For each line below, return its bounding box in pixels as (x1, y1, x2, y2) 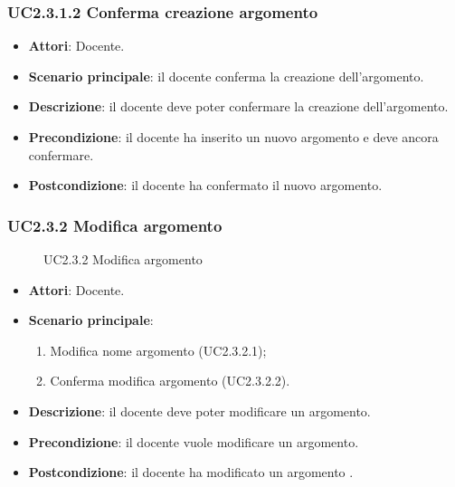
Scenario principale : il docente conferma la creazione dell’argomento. (28, 66, 424, 85)
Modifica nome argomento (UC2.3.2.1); (50, 340, 267, 359)
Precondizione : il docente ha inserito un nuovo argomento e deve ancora (28, 128, 439, 146)
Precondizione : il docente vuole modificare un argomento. (28, 432, 359, 451)
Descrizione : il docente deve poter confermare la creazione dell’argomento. (28, 97, 449, 116)
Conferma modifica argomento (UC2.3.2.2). (50, 371, 290, 390)
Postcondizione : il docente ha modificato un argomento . (28, 463, 354, 482)
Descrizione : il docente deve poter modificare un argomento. (28, 401, 371, 420)
